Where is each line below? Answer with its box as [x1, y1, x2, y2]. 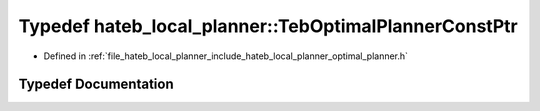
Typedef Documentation [18, 76, 174, 93]
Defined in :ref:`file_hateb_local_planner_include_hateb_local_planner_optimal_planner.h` [43, 50, 409, 62]
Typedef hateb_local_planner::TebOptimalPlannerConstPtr [18, 15, 519, 37]
